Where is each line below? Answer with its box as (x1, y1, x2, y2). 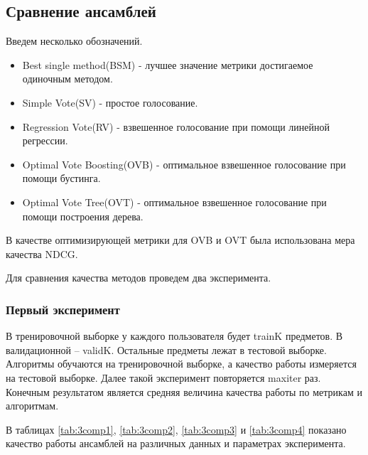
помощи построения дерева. (22, 208, 144, 223)
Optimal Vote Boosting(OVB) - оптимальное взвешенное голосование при (22, 156, 346, 171)
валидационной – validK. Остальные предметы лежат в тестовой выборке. (6, 342, 327, 357)
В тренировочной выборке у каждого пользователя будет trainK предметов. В (6, 328, 343, 343)
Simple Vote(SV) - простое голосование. (22, 95, 198, 109)
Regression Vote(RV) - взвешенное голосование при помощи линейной (22, 119, 330, 134)
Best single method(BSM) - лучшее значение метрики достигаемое (22, 57, 313, 72)
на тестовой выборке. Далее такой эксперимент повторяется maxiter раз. (6, 370, 321, 385)
